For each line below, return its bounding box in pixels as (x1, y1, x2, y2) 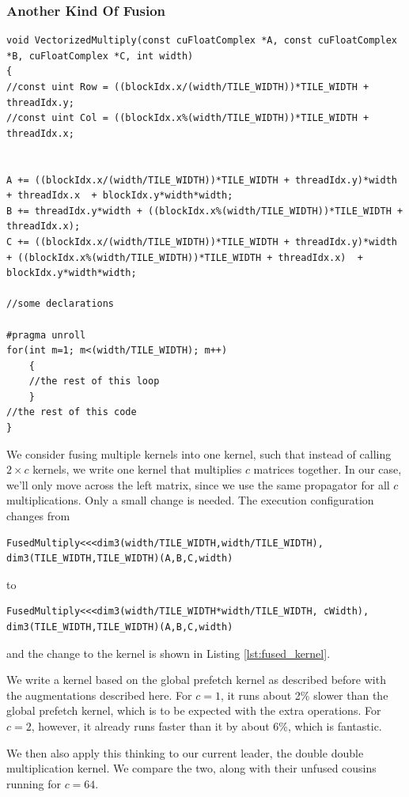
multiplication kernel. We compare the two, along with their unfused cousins (6, 760, 377, 776)
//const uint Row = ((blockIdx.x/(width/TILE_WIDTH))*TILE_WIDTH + (6, 81, 369, 93)
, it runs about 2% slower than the (220, 686, 388, 703)
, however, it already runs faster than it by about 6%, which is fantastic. (31, 717, 382, 734)
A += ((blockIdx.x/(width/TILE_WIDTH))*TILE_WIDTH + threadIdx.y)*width (6, 174, 397, 186)
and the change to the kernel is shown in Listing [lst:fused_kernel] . (6, 644, 331, 661)
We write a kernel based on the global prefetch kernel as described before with (6, 671, 386, 688)
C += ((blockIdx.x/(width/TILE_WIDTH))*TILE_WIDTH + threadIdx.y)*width (6, 236, 397, 247)
